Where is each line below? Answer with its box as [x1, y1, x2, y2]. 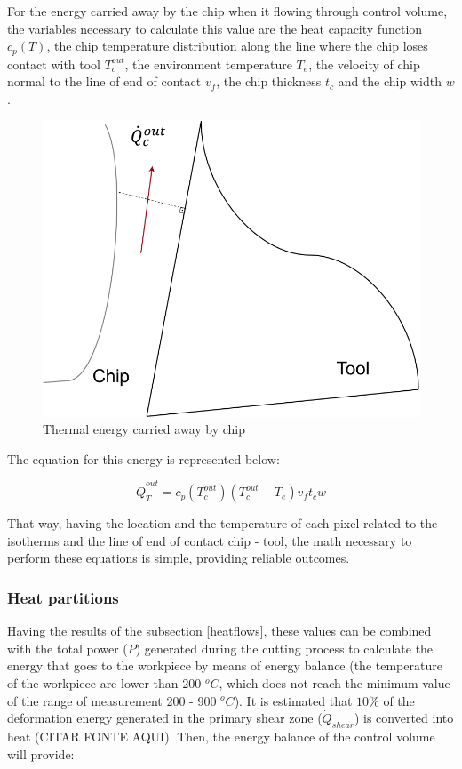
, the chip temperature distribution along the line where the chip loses [46, 36, 428, 55]
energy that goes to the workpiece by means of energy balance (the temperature [7, 656, 442, 675]
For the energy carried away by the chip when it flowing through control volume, [7, 2, 448, 20]
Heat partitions [7, 586, 119, 608]
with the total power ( [7, 638, 128, 657]
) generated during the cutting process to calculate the [135, 638, 434, 657]
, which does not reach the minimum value [219, 673, 450, 692]
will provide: [7, 744, 75, 763]
